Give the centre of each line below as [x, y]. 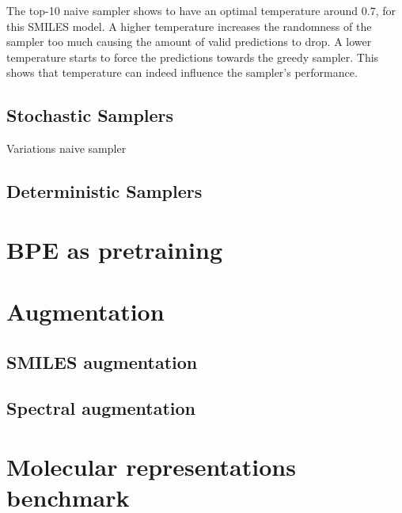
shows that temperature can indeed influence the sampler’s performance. [182, 72]
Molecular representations [151, 467]
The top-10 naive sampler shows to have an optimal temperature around [182, 10]
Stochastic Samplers [90, 115]
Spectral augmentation [101, 408]
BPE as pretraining [115, 249]
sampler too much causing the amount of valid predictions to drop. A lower [189, 42]
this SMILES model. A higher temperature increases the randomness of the [189, 26]
